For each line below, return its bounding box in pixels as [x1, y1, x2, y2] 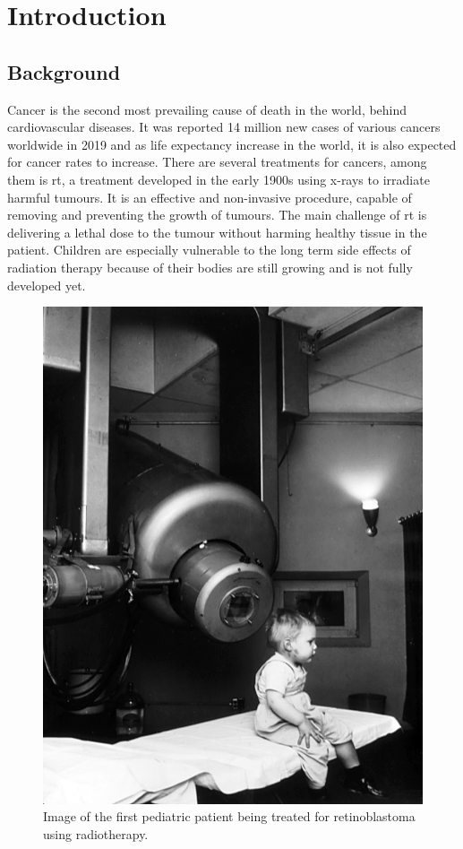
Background [7, 57, 121, 85]
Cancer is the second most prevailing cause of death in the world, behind [7, 100, 407, 118]
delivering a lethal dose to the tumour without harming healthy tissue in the [7, 222, 427, 241]
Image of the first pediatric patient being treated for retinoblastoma [43, 807, 416, 826]
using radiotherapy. [43, 824, 149, 843]
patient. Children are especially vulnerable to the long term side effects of [7, 240, 411, 259]
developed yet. [7, 275, 86, 294]
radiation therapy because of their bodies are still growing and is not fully [7, 257, 413, 276]
